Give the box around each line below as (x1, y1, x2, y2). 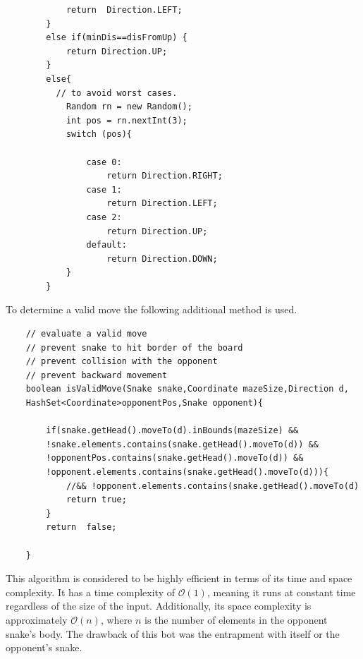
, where (100, 612, 133, 627)
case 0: (86, 157, 122, 167)
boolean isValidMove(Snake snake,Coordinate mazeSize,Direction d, (25, 384, 349, 394)
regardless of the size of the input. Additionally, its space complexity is (6, 598, 312, 613)
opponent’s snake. (6, 640, 82, 655)
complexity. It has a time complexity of (6, 584, 176, 599)
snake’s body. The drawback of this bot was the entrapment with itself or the (6, 626, 340, 641)
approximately (6, 612, 68, 627)
